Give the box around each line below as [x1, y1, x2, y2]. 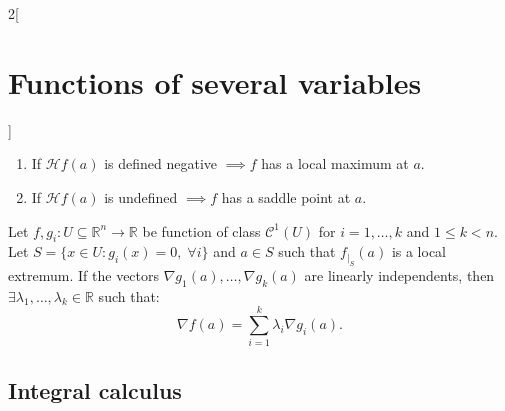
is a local [391, 241, 447, 262]
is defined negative [104, 153, 217, 174]
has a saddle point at [221, 186, 351, 207]
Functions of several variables [8, 61, 422, 102]
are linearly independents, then [304, 264, 495, 285]
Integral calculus [8, 374, 182, 405]
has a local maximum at [261, 153, 409, 174]
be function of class [142, 220, 261, 241]
